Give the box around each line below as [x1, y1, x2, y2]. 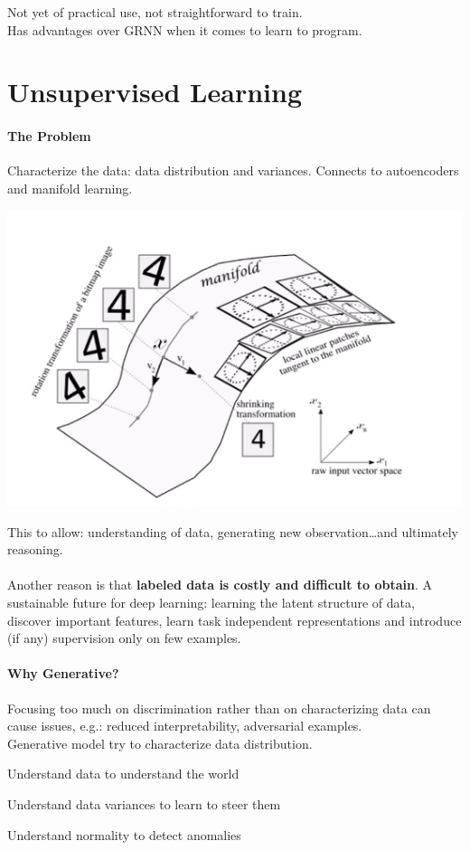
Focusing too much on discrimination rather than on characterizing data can [7, 698, 431, 717]
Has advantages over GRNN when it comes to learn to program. [7, 20, 362, 39]
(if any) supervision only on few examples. [7, 628, 241, 647]
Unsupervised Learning [7, 73, 302, 110]
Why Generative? [7, 664, 119, 683]
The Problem [7, 127, 91, 146]
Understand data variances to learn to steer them [7, 794, 281, 813]
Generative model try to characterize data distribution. [7, 733, 313, 752]
